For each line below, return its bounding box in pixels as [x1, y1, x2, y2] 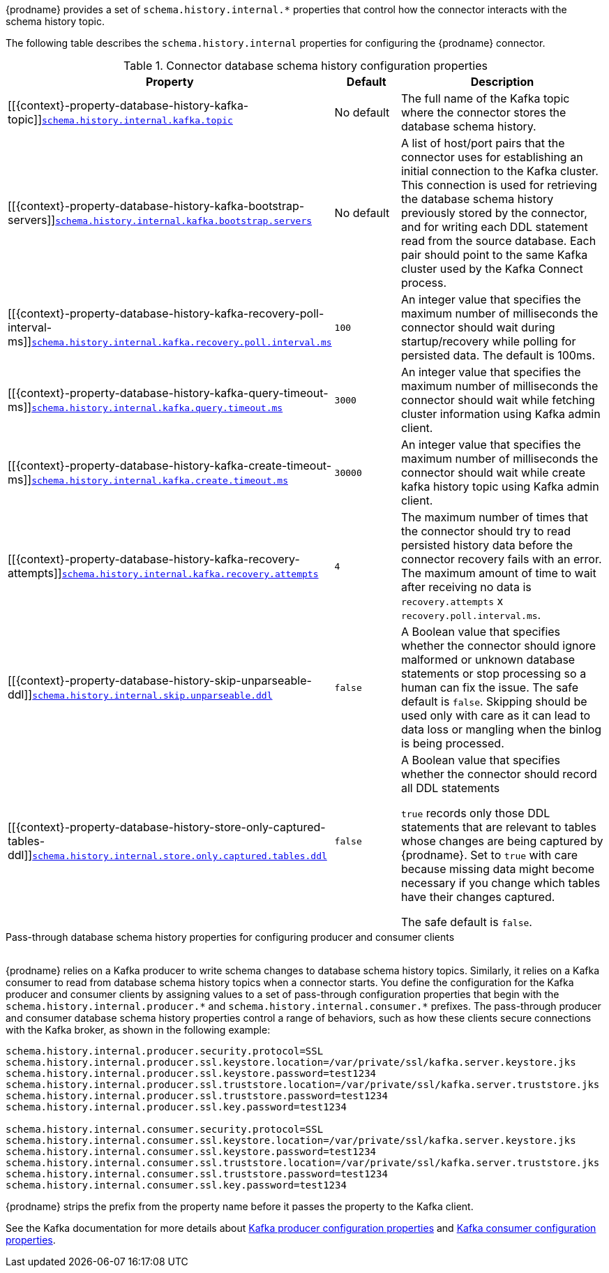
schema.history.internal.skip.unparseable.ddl [32, 690, 273, 701]
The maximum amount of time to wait [400, 566, 596, 580]
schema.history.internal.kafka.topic [41, 115, 233, 126]
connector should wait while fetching [400, 393, 595, 407]
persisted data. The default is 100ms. [400, 348, 596, 362]
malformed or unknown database [400, 653, 576, 667]
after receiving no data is [400, 580, 532, 594]
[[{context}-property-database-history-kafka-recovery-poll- [8, 306, 324, 320]
